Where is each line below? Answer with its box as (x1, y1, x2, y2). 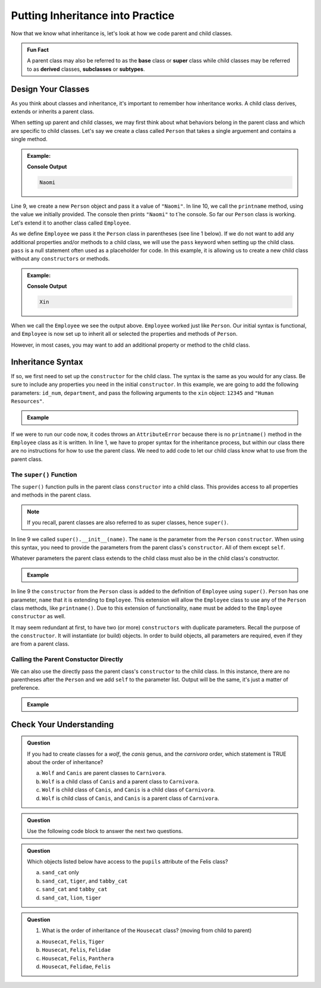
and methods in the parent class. (11, 491, 92, 498)
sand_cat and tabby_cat (42, 886, 108, 893)
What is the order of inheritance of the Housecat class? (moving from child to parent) (42, 927, 252, 934)
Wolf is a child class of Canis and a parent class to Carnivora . (42, 778, 199, 785)
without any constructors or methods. (11, 255, 110, 262)
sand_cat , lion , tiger (42, 894, 102, 901)
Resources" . (11, 397, 45, 404)
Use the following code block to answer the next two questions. (27, 828, 183, 835)
